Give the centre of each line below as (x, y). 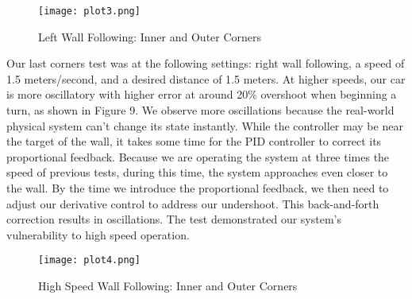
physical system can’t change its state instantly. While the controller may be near (205, 125)
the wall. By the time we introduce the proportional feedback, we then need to (198, 188)
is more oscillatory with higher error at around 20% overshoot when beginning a (202, 94)
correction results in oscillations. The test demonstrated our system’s (174, 219)
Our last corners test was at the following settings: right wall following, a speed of (206, 63)
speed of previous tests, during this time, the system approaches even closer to (197, 172)
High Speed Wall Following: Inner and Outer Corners (168, 286)
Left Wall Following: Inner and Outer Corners (150, 36)
